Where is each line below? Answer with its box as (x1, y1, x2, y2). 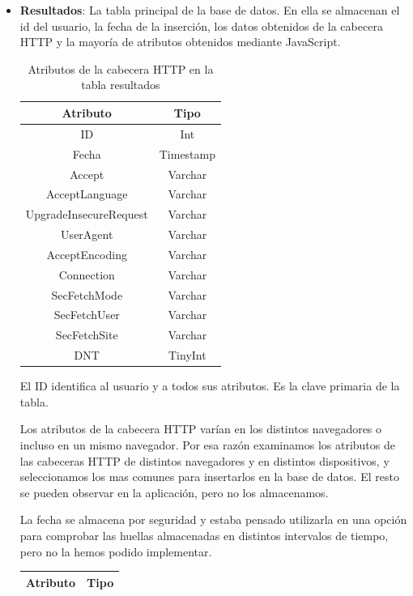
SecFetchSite (55, 326, 118, 343)
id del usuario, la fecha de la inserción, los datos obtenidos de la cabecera (19, 17, 383, 34)
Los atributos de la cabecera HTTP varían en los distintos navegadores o (19, 420, 382, 437)
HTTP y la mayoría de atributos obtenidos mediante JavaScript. (19, 33, 341, 50)
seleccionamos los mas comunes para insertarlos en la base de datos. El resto (19, 468, 399, 485)
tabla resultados (81, 76, 160, 93)
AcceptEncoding (46, 245, 127, 262)
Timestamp (159, 145, 216, 162)
